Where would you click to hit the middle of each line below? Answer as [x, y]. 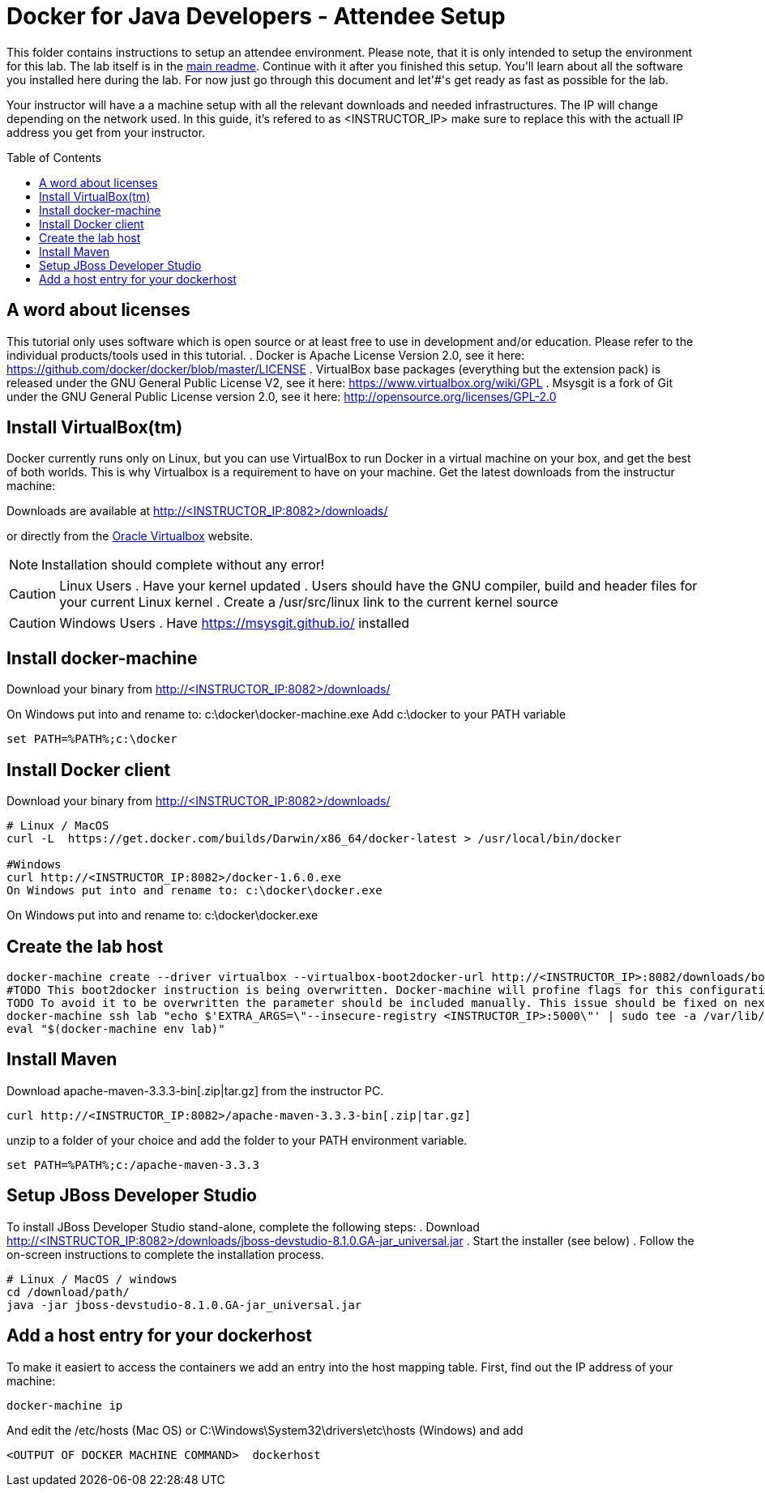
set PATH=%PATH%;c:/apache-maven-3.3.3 [133, 1165]
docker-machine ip [65, 1405]
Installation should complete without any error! [183, 565]
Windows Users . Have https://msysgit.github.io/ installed [235, 623]
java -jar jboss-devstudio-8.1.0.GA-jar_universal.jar [184, 1305]
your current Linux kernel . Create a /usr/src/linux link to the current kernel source [309, 602]
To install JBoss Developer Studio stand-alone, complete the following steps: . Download [243, 1226]
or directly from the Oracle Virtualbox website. [130, 536]
